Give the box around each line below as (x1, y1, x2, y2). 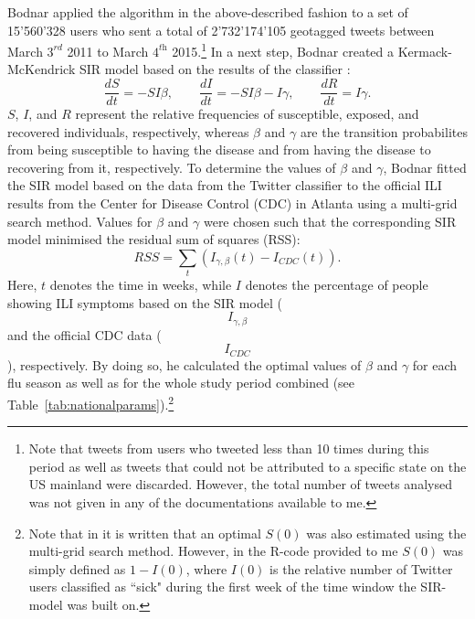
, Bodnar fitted (383, 157, 467, 176)
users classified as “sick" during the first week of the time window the (28, 577, 417, 596)
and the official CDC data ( (7, 325, 162, 344)
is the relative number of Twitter (269, 559, 453, 578)
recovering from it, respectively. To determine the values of (7, 157, 336, 176)
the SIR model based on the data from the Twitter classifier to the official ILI (7, 176, 442, 195)
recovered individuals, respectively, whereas (7, 122, 249, 141)
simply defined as (28, 559, 126, 578)
